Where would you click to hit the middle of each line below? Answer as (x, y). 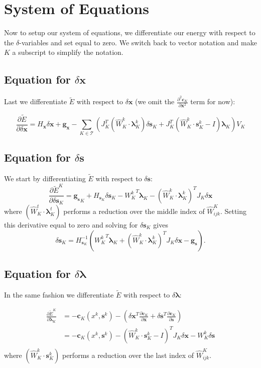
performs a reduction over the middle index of (134, 211)
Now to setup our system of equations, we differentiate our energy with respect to (130, 32)
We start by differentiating (45, 178)
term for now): (213, 101)
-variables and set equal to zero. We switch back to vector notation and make (138, 42)
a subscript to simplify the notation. (68, 52)
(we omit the (155, 101)
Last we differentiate (36, 101)
